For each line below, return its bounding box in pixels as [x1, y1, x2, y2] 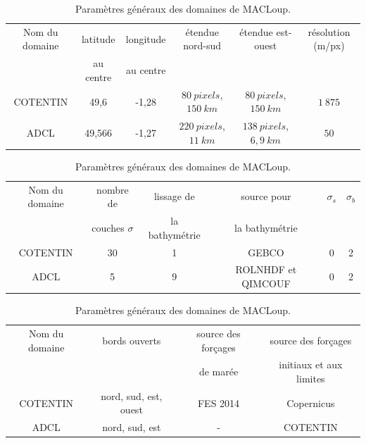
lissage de [153, 189, 195, 204]
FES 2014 [197, 395, 240, 410]
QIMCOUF [241, 276, 291, 290]
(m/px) [313, 38, 345, 53]
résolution [308, 24, 351, 39]
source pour [241, 189, 291, 204]
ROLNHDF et [235, 262, 297, 277]
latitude [81, 31, 115, 46]
